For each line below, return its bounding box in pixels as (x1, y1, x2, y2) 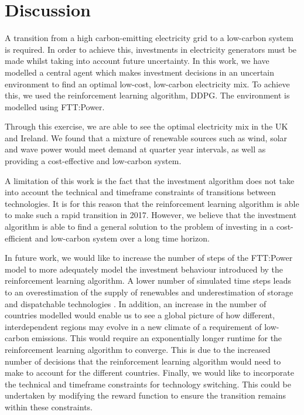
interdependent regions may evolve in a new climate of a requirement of (5, 320, 262, 332)
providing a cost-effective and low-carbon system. (5, 155, 182, 167)
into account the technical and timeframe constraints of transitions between (5, 186, 276, 198)
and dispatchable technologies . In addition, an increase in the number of (5, 297, 267, 309)
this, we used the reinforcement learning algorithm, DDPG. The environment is (5, 89, 290, 101)
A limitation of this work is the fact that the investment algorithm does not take (5, 174, 295, 186)
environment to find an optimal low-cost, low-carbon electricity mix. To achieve (5, 77, 290, 90)
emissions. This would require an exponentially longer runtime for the (32, 332, 282, 344)
